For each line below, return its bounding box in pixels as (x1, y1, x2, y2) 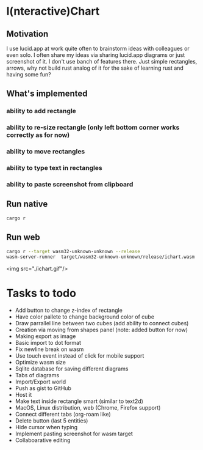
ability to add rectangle (6, 107, 76, 116)
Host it (15, 391, 32, 399)
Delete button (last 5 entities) (15, 417, 88, 424)
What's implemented (6, 89, 88, 99)
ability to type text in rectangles (6, 164, 102, 172)
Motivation (6, 29, 49, 39)
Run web (6, 232, 41, 243)
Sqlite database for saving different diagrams (15, 365, 129, 372)
